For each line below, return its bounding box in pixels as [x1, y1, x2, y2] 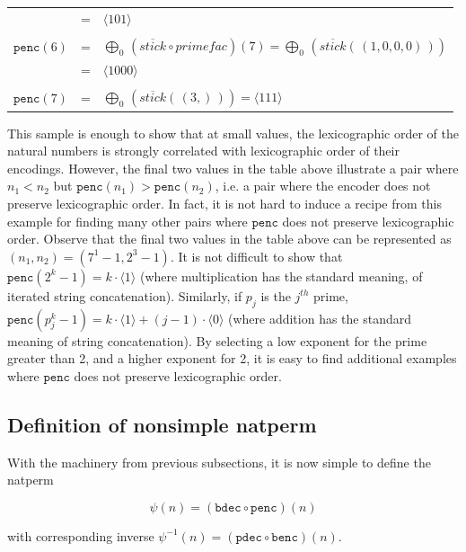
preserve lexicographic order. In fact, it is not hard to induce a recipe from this [7, 194, 442, 213]
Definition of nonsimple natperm [7, 410, 317, 438]
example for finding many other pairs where [7, 211, 248, 230]
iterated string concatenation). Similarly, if [7, 286, 242, 305]
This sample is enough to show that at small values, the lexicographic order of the [7, 123, 459, 142]
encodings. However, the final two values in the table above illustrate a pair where [7, 158, 459, 177]
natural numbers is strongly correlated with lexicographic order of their [7, 141, 400, 160]
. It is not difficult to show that [170, 246, 343, 265]
